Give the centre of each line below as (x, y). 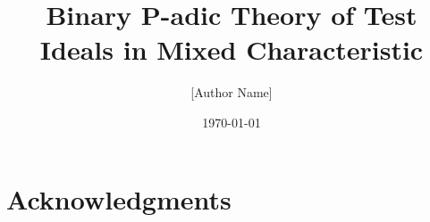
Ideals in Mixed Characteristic (232, 49)
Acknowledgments (119, 198)
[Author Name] (232, 92)
